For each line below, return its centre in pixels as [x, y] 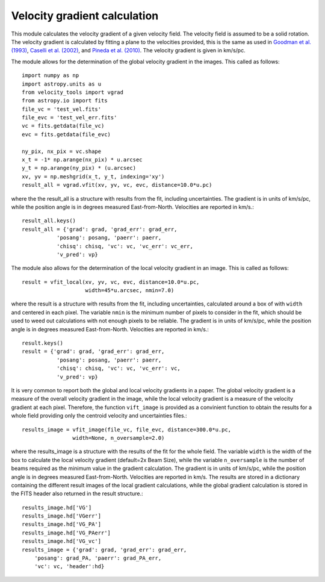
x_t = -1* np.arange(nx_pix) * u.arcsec [82, 160]
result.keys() [42, 343]
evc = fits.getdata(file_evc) [67, 134]
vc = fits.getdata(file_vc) [63, 126]
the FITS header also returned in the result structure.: [77, 493]
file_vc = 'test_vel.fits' [62, 109]
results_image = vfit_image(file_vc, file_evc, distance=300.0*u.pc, [127, 430]
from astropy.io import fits [65, 101]
